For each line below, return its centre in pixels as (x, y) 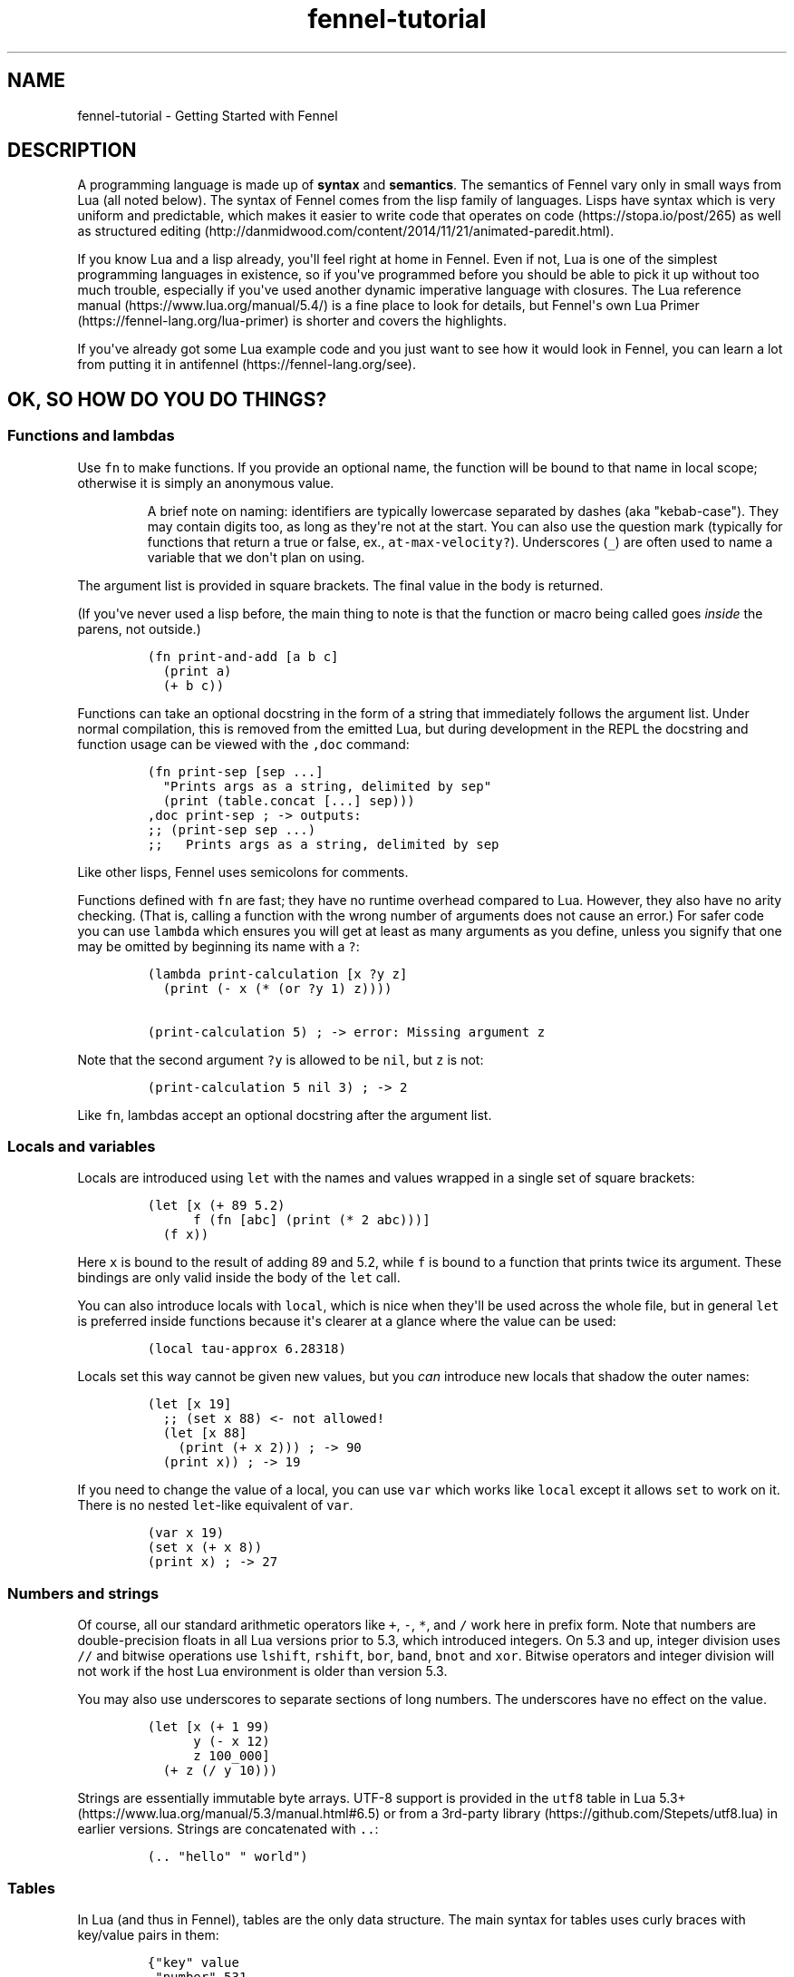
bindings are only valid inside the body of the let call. (239, 1278)
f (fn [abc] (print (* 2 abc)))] (312, 1220)
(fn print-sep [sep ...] (235, 771)
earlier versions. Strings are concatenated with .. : (228, 1829)
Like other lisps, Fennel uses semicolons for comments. (243, 872)
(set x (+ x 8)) (205, 1548)
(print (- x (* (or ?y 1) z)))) (277, 988)
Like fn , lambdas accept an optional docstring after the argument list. (285, 1115)
